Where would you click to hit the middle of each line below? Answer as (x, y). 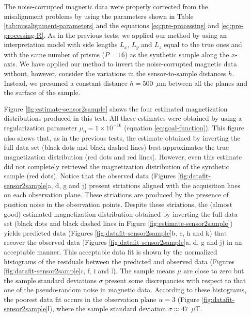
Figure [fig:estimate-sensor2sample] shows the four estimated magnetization (116, 108)
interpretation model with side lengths (61, 44)
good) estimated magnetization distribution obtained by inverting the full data (121, 214)
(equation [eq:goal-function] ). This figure (184, 127)
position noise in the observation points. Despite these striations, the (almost (118, 204)
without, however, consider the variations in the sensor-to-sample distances (115, 73)
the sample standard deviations (50, 280)
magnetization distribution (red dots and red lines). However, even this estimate (123, 156)
